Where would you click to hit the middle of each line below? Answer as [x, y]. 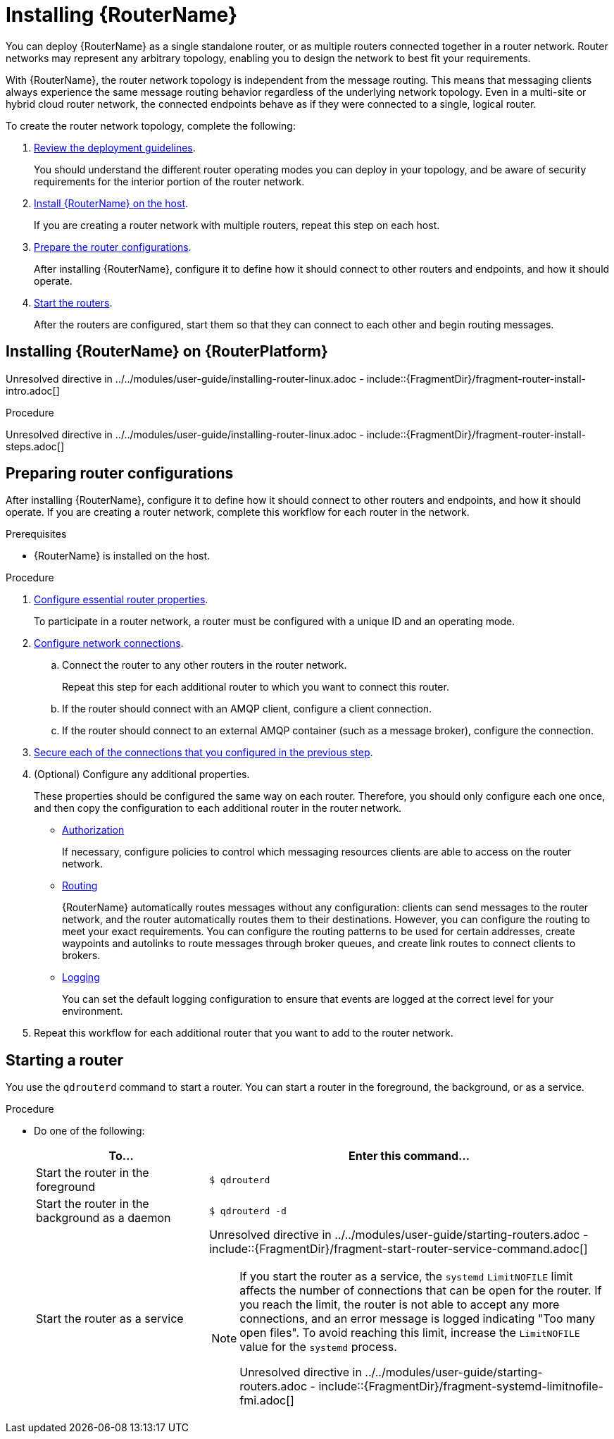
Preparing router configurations [120, 474]
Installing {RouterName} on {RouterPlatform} [167, 352]
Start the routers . [73, 302]
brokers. [81, 956]
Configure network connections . [109, 643]
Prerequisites [36, 534]
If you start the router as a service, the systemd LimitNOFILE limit [406, 1277]
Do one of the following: [89, 1131]
